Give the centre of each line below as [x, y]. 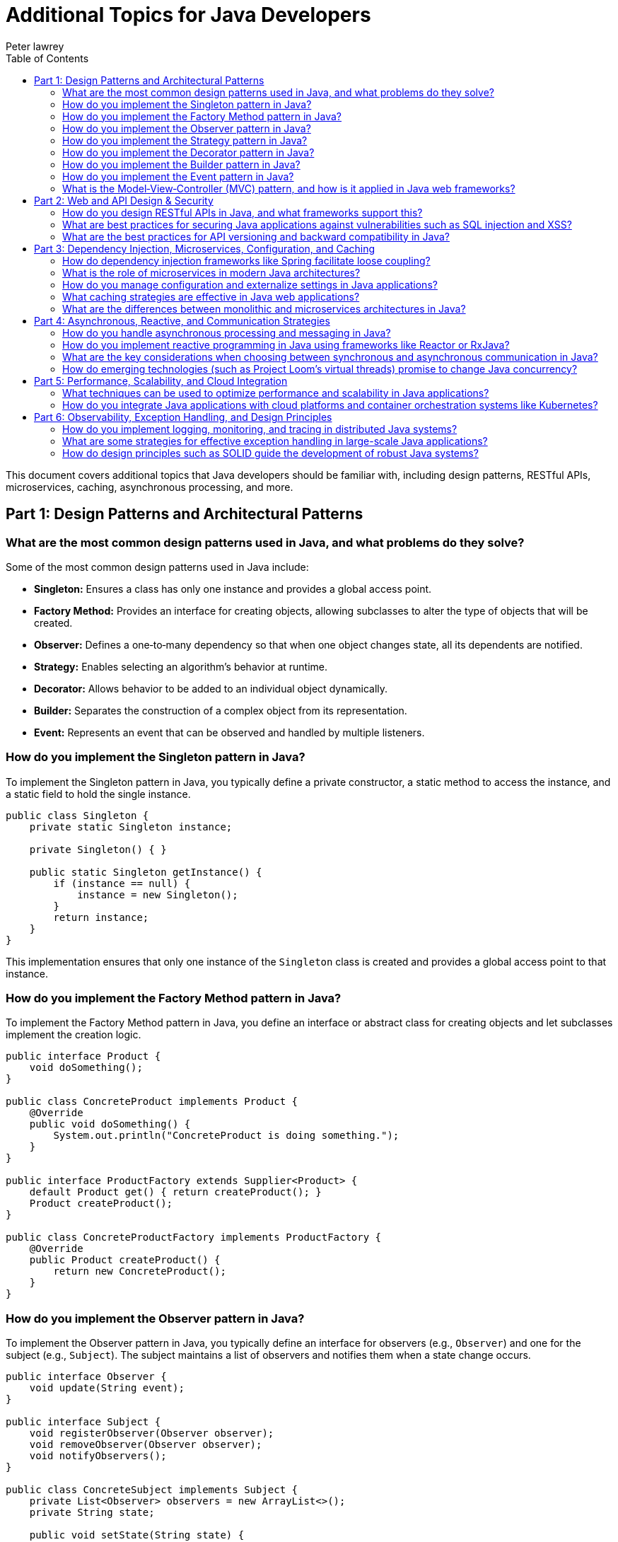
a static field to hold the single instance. [98, 794]
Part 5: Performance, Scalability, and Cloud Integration [161, 381]
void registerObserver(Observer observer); [152, 1433]
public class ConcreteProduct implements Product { [152, 1102]
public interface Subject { [83, 1422]
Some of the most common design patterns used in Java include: [157, 567]
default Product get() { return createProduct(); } [175, 1192]
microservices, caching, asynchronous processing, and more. [150, 487]
